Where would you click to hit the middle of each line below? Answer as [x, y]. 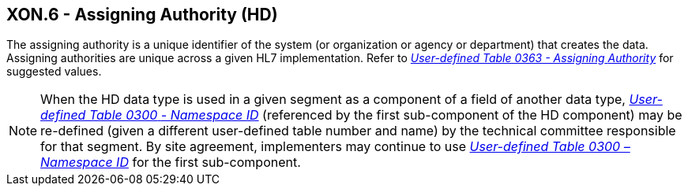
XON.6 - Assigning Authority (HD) [142, 15]
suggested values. [54, 72]
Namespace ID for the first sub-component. [171, 162]
